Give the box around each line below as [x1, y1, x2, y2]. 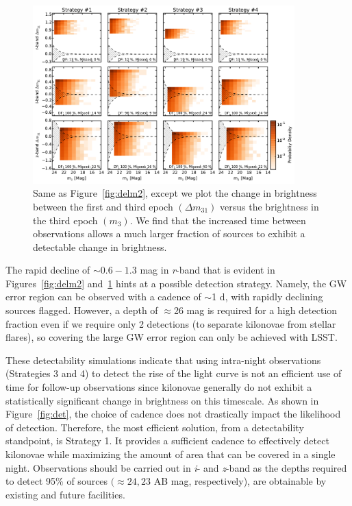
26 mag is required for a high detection [173, 303, 338, 317]
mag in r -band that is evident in [140, 263, 275, 277]
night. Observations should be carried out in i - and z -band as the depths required [5, 460, 347, 474]
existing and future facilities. [5, 487, 125, 501]
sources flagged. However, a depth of [5, 303, 158, 317]
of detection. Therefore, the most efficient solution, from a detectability [5, 420, 304, 434]
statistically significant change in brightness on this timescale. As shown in [5, 393, 319, 407]
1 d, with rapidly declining [212, 289, 323, 304]
